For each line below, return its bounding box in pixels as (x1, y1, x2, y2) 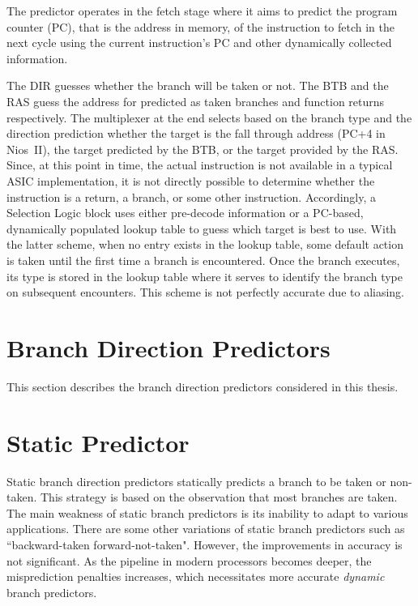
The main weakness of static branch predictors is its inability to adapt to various (6, 504, 408, 521)
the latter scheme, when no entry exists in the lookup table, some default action (6, 236, 403, 253)
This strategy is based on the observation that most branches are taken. (40, 489, 398, 506)
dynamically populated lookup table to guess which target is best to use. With (6, 220, 397, 237)
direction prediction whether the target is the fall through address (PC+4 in (6, 125, 386, 142)
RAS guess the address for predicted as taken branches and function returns (6, 92, 385, 109)
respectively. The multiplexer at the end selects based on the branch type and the (6, 109, 412, 126)
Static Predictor (6, 425, 190, 459)
